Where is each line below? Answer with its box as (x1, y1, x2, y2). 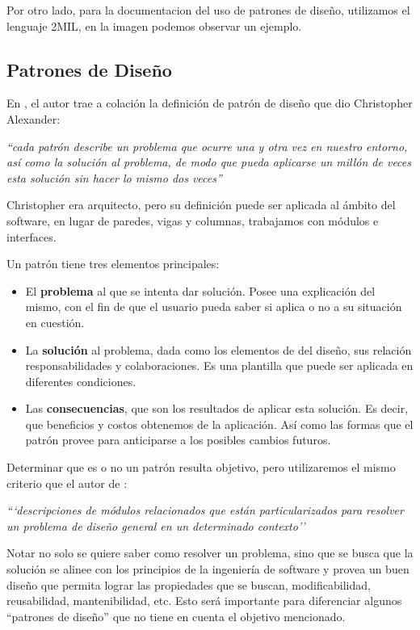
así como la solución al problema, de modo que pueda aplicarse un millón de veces (6, 153, 412, 170)
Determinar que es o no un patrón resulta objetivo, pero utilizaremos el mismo (6, 459, 396, 476)
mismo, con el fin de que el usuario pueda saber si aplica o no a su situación (25, 298, 402, 315)
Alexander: (6, 110, 61, 127)
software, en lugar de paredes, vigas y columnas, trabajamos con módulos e (6, 212, 379, 229)
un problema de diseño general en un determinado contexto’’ (6, 517, 305, 534)
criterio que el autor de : (6, 474, 128, 491)
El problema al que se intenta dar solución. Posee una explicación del (25, 282, 376, 299)
